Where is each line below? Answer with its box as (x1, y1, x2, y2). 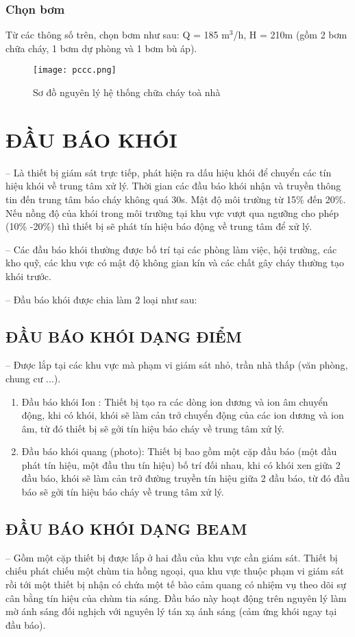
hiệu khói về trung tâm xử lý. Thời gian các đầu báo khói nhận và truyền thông (5, 178, 341, 193)
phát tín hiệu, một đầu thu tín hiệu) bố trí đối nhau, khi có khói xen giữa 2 (21, 457, 341, 472)
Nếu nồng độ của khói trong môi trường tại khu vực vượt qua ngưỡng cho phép (5, 205, 339, 220)
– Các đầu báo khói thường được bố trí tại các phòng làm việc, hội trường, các (5, 242, 337, 256)
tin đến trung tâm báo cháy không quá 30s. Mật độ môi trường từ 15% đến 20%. (5, 192, 346, 206)
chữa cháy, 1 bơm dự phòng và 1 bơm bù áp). (5, 40, 197, 55)
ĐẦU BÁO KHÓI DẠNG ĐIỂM (5, 325, 242, 347)
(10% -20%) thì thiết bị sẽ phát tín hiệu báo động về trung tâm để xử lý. (5, 219, 312, 233)
